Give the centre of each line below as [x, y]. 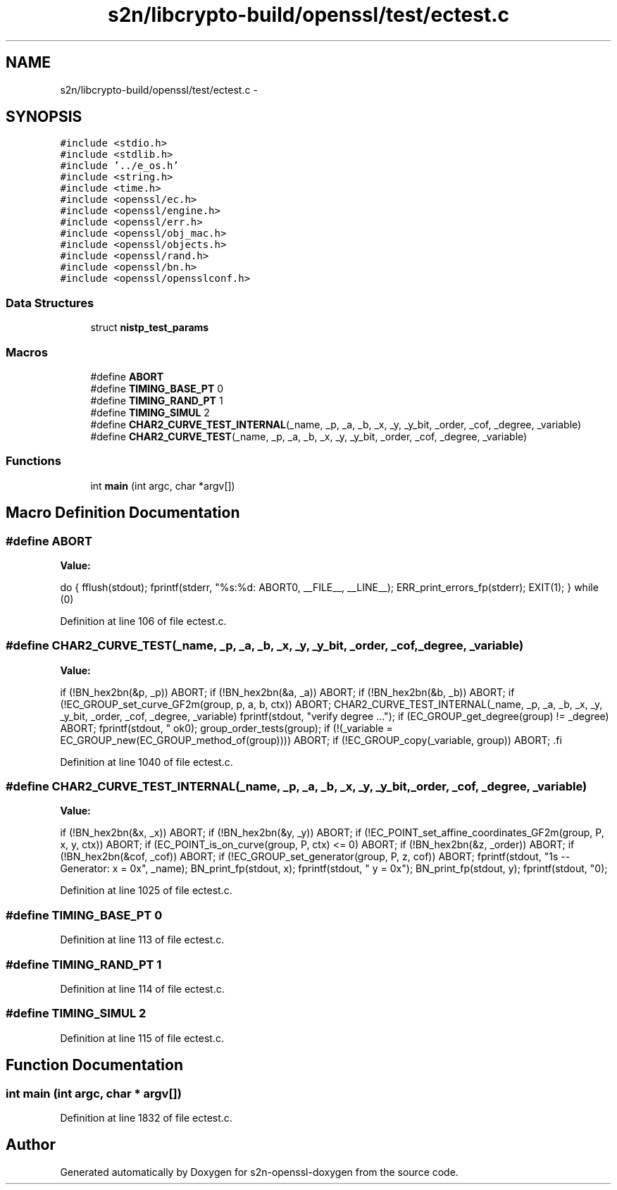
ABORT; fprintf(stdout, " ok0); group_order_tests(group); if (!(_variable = [226, 728]
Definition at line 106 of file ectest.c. [143, 621]
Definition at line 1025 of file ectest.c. [146, 891]
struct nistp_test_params [150, 328]
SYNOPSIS [44, 117]
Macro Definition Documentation [123, 513]
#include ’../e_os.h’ [119, 166]
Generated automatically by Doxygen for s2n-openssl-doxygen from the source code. [259, 1172]
